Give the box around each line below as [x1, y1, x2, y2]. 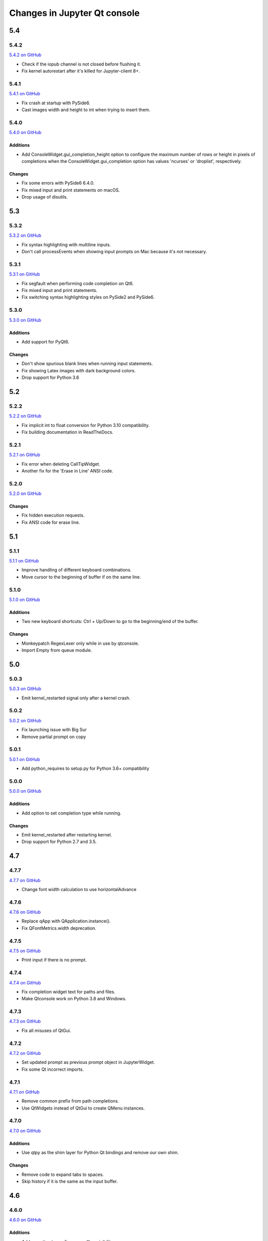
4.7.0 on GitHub [9, 1127, 41, 1134]
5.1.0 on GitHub [9, 596, 41, 603]
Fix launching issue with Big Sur [21, 727, 87, 733]
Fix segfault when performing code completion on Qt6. [21, 280, 134, 286]
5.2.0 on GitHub [9, 490, 42, 496]
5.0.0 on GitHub [9, 788, 42, 794]
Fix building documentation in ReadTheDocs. [21, 429, 114, 435]
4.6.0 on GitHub [9, 1217, 42, 1223]
